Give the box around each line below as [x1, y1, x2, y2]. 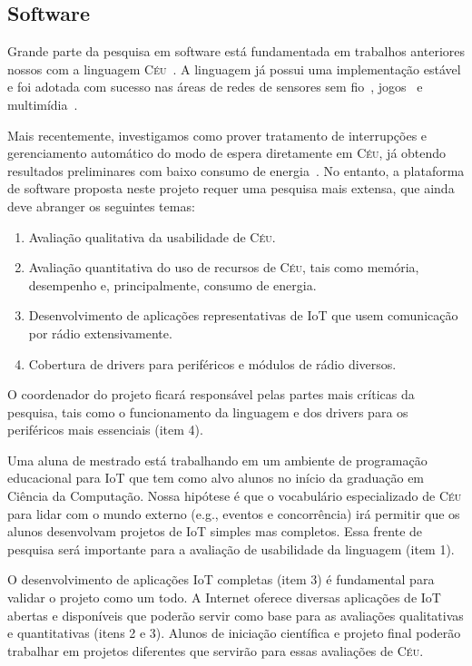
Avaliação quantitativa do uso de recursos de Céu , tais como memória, [28, 258, 419, 277]
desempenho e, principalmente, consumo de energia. [28, 275, 317, 294]
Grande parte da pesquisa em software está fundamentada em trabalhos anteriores [7, 42, 465, 61]
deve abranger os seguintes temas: [7, 196, 195, 215]
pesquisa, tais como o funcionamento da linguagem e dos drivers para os [7, 402, 408, 421]
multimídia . [7, 94, 78, 113]
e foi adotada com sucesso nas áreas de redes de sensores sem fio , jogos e [7, 77, 423, 96]
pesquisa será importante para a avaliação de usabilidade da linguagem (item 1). [7, 539, 455, 558]
